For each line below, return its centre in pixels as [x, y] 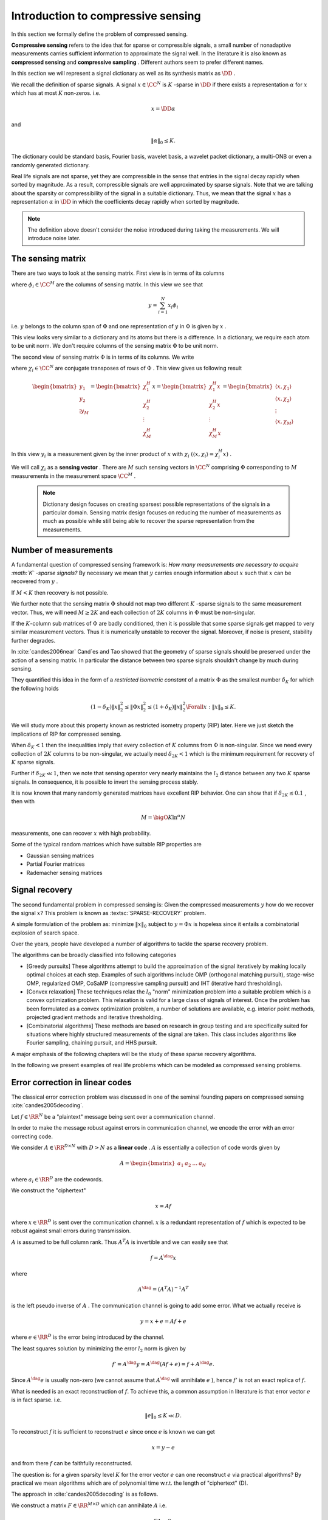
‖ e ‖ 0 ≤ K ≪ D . [163, 1416]
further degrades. [33, 640]
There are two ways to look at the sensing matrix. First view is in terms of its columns [118, 273]
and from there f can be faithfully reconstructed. [72, 1463]
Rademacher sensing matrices [64, 872]
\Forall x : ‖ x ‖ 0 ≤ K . [211, 707]
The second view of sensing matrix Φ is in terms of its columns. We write [103, 357]
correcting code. [32, 1136]
